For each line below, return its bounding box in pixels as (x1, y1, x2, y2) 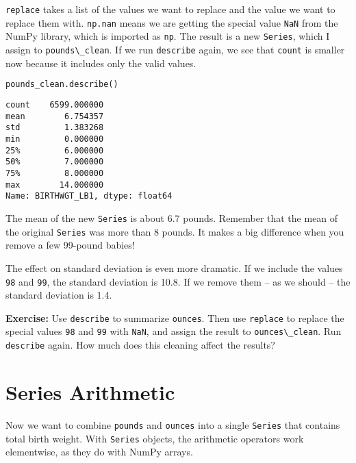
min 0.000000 (5, 134, 104, 145)
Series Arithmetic (5, 377, 175, 405)
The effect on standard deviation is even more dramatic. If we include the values (5, 260, 343, 275)
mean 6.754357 (5, 111, 104, 121)
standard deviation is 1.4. (5, 288, 112, 302)
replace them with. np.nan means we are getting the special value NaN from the (5, 15, 338, 29)
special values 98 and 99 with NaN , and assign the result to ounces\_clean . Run (5, 324, 342, 338)
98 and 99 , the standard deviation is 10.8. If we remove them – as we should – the (5, 274, 351, 288)
